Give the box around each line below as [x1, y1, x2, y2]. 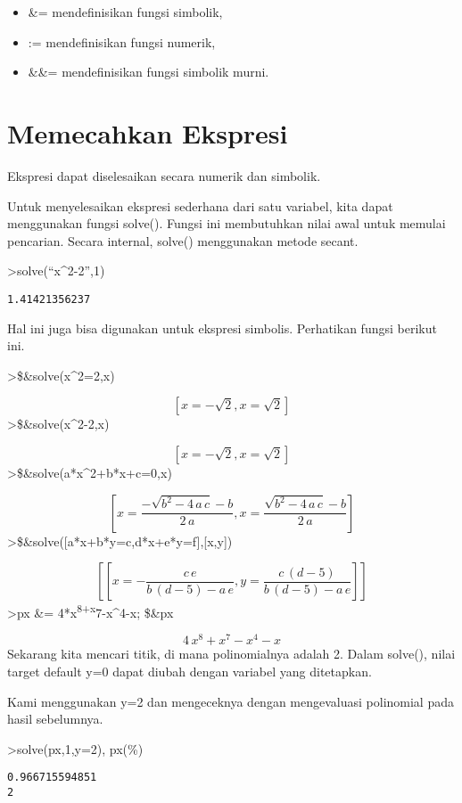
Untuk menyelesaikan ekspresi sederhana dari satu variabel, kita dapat [7, 196, 393, 215]
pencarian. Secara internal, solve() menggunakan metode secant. [7, 231, 359, 250]
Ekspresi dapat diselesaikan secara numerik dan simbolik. [7, 166, 321, 184]
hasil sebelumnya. [7, 709, 103, 728]
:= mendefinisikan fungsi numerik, [28, 32, 216, 51]
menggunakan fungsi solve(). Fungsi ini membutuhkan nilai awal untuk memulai [7, 214, 446, 233]
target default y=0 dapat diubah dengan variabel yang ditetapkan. [7, 662, 372, 681]
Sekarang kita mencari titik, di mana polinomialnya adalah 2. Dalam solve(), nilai [7, 644, 456, 663]
